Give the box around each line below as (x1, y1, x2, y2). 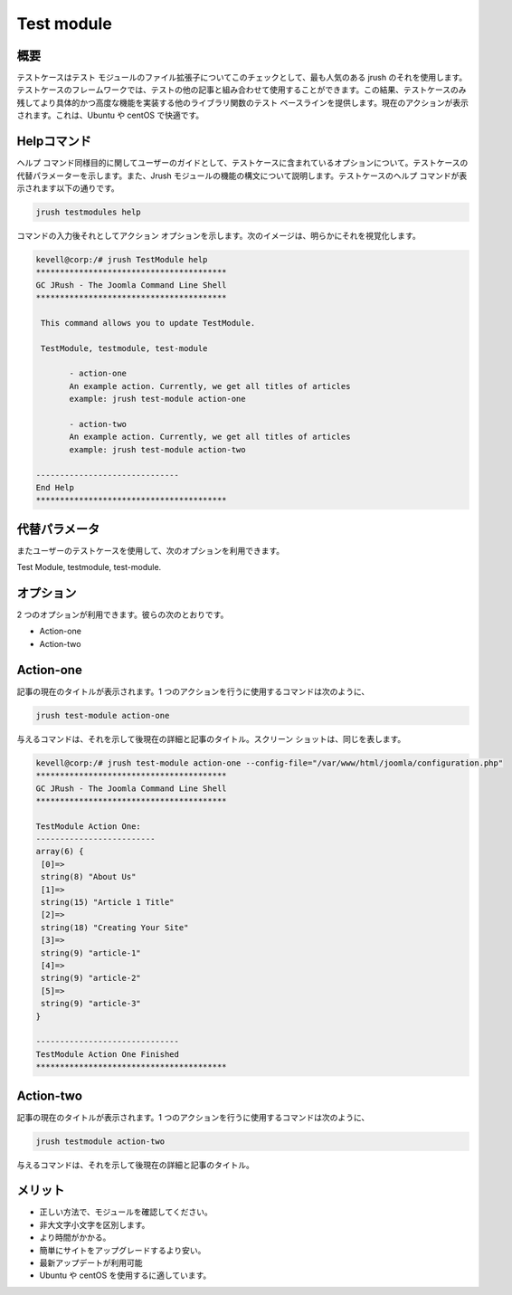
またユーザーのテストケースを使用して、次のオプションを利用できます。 (16, 545, 285, 556)
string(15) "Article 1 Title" (41, 897, 175, 908)
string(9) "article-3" (41, 998, 142, 1009)
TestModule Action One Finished (35, 1049, 180, 1059)
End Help (35, 482, 75, 492)
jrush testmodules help (35, 206, 142, 217)
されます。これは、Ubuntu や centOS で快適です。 (16, 110, 204, 121)
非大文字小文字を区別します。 (39, 1219, 150, 1230)
